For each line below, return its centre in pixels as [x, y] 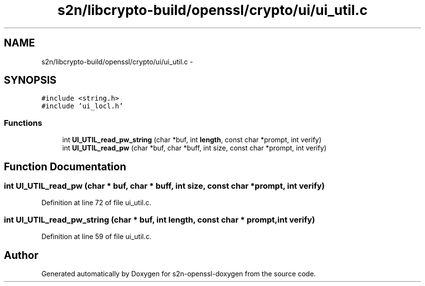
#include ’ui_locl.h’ [82, 106]
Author [21, 255]
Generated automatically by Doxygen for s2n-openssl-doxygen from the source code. [179, 274]
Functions [23, 123]
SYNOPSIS [30, 80]
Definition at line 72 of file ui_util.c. [96, 203]
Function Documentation [65, 166]
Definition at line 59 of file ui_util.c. [97, 237]
